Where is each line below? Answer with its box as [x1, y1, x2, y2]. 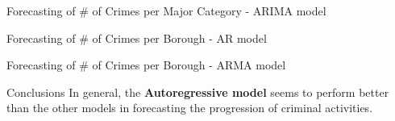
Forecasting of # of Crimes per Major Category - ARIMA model [6, 2, 326, 19]
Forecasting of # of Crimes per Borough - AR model [6, 29, 267, 46]
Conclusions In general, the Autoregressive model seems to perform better [6, 83, 389, 100]
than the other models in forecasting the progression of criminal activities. [6, 99, 373, 116]
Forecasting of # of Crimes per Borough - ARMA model [6, 56, 286, 73]
